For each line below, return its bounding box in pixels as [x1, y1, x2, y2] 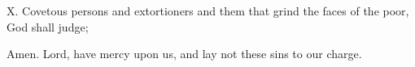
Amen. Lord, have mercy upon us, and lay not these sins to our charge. [7, 45, 362, 62]
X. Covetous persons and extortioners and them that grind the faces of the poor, [7, 2, 409, 19]
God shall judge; [7, 18, 89, 35]
